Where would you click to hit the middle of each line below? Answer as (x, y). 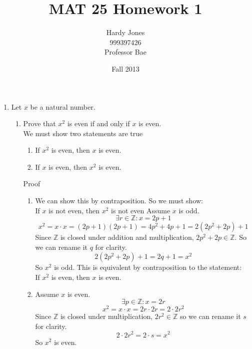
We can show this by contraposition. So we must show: (119, 201)
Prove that (39, 123)
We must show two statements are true (83, 133)
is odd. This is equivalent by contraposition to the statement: (148, 267)
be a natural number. (63, 106)
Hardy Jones (125, 32)
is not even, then (74, 210)
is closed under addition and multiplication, (127, 237)
